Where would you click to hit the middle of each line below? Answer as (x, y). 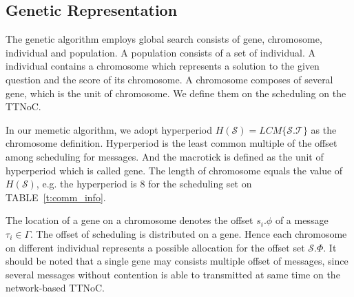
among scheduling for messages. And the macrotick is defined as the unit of (165, 156)
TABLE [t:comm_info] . (56, 197)
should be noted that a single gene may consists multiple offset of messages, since (177, 261)
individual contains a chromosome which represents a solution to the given (163, 66)
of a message (302, 220)
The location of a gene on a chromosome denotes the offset (129, 220)
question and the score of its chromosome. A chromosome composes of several (169, 79)
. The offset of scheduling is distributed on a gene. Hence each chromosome (189, 233)
